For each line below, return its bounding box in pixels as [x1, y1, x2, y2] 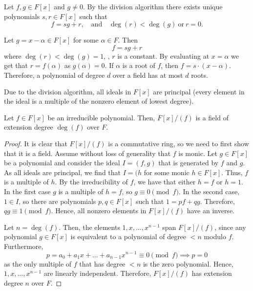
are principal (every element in [153, 86, 245, 96]
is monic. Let [178, 148, 217, 158]
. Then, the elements [59, 222, 120, 232]
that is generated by [158, 157, 219, 168]
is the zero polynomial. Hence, [143, 258, 233, 269]
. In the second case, [178, 186, 240, 196]
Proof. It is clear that [4, 138, 67, 148]
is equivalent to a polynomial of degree [70, 231, 187, 242]
